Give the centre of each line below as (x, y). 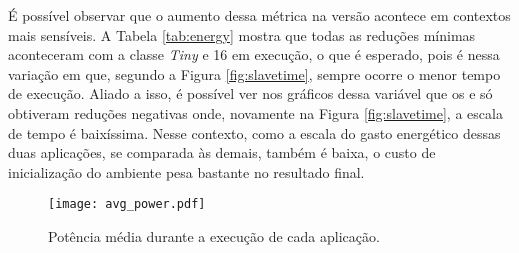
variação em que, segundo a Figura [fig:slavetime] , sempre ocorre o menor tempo (254, 73)
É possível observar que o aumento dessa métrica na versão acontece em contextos (259, 15)
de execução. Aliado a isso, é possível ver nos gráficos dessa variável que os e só (250, 93)
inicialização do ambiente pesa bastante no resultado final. (186, 171)
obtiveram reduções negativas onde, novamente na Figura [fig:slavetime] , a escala (255, 112)
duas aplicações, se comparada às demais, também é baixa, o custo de (222, 152)
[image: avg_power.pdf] (127, 204)
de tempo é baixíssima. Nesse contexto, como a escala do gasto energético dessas (254, 132)
